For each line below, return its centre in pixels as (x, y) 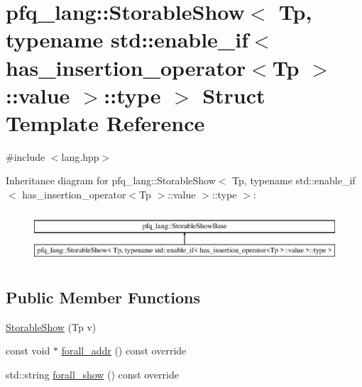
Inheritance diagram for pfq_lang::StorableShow (111, 180)
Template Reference (105, 122)
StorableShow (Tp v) (51, 326)
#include (26, 156)
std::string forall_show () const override (92, 374)
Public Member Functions (103, 297)
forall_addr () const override (124, 350)
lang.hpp (80, 156)
